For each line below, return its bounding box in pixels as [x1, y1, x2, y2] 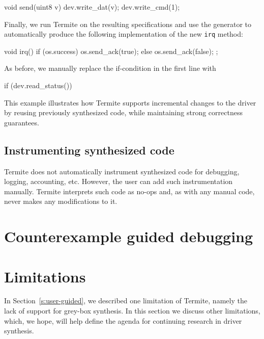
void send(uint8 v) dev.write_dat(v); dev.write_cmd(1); [4, 2, 180, 12]
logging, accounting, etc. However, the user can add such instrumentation [4, 176, 233, 187]
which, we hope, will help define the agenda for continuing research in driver [4, 315, 242, 326]
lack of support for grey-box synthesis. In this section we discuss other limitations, [4, 305, 260, 316]
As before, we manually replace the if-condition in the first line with [4, 63, 216, 73]
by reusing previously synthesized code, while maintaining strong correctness [4, 107, 243, 118]
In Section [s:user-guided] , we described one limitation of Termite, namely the [4, 295, 247, 306]
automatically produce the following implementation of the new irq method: [4, 29, 243, 39]
